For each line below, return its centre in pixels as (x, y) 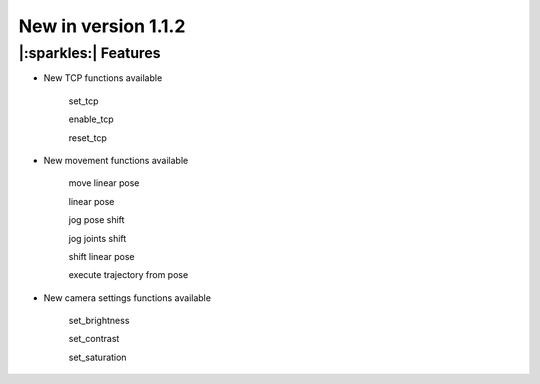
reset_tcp (87, 137)
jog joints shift (97, 238)
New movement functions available (116, 160)
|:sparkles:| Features (89, 53)
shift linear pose (101, 256)
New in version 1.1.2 (102, 26)
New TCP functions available (103, 78)
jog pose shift (96, 220)
